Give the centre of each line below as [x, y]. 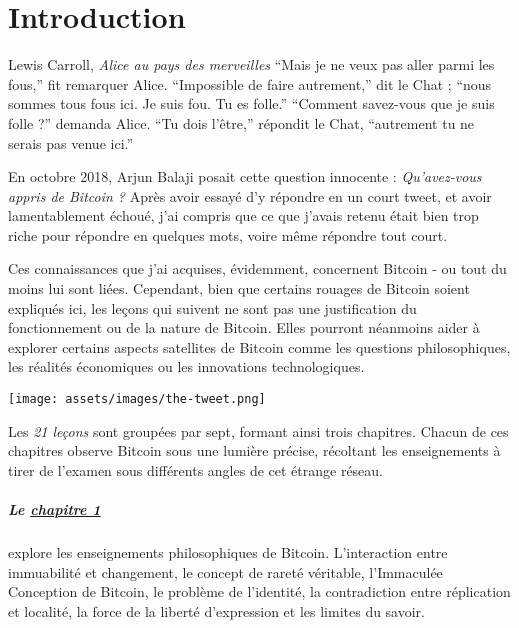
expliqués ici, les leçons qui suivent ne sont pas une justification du [212, 307]
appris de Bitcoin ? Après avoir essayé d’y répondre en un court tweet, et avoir [250, 195]
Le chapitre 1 [54, 509]
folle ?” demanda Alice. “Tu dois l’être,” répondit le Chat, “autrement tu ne [241, 122]
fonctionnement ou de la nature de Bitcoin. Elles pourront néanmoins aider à [244, 327]
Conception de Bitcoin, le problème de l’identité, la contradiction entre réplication [259, 591]
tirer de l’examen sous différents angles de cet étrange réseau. [196, 469]
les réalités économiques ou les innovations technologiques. [186, 366]
